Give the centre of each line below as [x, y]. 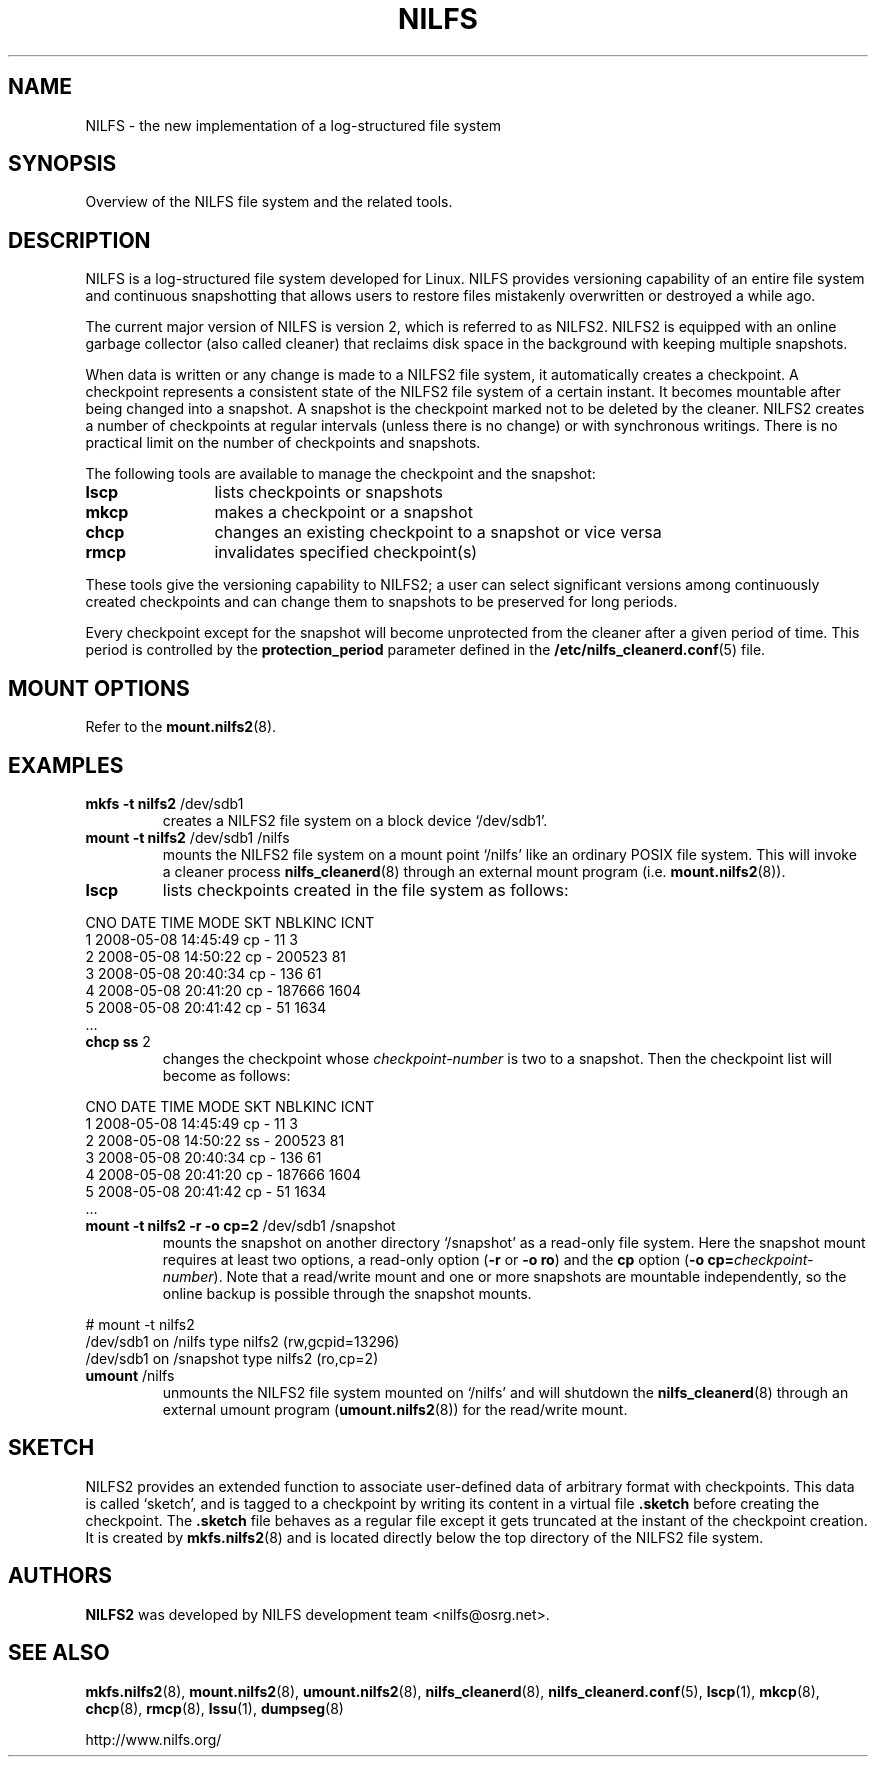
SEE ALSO [59, 1653]
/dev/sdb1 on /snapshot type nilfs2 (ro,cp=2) [232, 1358]
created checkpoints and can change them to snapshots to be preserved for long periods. [381, 602]
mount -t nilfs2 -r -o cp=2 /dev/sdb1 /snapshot [240, 1225]
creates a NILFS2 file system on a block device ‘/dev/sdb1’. [355, 820]
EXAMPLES [66, 765]
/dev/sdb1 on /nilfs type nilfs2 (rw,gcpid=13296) [242, 1341]
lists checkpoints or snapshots [329, 492]
